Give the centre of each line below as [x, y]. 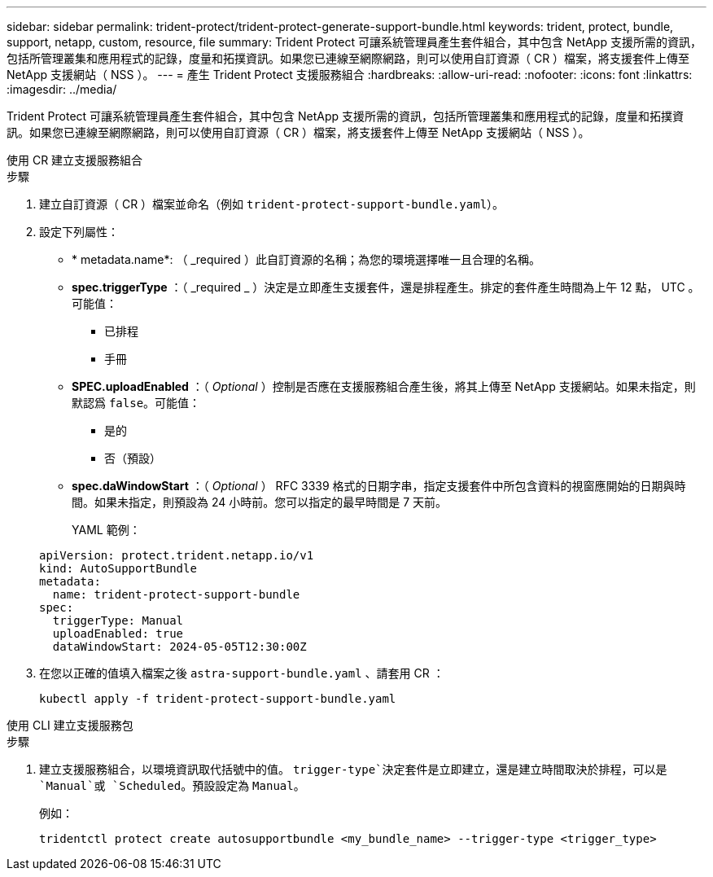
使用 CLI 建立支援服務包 [70, 725]
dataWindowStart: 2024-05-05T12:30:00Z [179, 647]
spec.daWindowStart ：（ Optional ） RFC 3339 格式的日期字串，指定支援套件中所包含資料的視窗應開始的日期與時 [379, 486]
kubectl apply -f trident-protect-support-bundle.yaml [218, 699]
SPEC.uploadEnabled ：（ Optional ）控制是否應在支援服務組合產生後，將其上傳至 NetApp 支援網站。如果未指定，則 [384, 386]
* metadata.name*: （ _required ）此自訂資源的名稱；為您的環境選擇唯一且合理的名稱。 [306, 259]
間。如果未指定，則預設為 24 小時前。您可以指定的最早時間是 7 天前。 [260, 502]
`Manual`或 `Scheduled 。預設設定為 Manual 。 [172, 785]
